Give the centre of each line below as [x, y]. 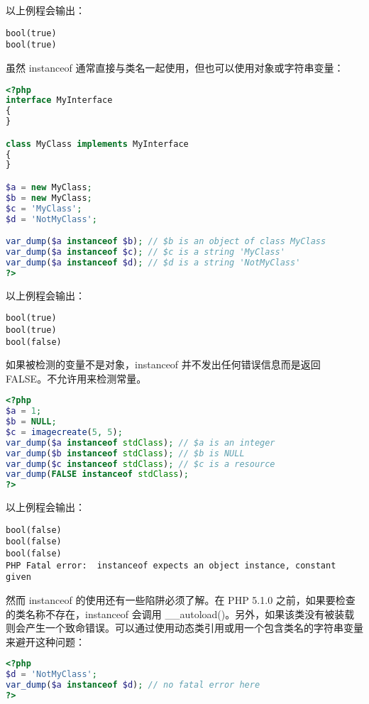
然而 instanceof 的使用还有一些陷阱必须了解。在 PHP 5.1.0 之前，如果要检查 [181, 600]
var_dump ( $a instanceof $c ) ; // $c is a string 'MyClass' [145, 252]
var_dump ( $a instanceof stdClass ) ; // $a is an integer [141, 442]
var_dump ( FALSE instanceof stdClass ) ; [97, 474]
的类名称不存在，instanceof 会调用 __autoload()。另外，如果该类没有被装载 [180, 614]
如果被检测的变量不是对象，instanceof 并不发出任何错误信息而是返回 [163, 364]
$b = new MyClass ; [49, 198]
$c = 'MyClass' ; [44, 208]
